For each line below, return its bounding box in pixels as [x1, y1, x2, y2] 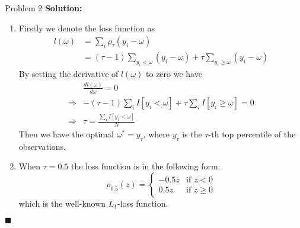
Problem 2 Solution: [5, 2, 82, 14]
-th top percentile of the [208, 127, 296, 140]
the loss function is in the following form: [71, 160, 221, 172]
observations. [18, 140, 66, 152]
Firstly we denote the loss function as [18, 21, 155, 34]
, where [143, 127, 170, 140]
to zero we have [146, 68, 202, 79]
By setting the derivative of [18, 68, 119, 79]
